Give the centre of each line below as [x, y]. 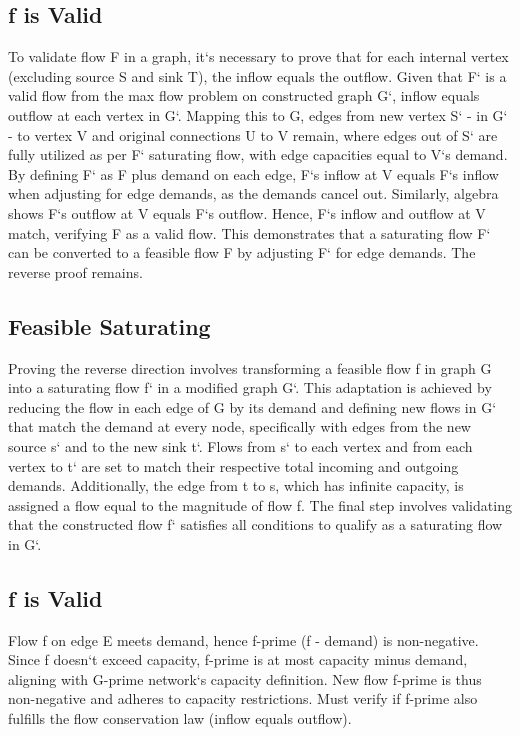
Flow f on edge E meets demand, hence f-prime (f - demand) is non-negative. [243, 639]
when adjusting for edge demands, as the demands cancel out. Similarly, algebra [253, 193]
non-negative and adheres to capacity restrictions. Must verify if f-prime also [243, 698]
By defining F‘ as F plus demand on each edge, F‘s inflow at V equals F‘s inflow [253, 173]
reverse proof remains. [75, 271]
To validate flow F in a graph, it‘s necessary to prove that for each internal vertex [258, 56]
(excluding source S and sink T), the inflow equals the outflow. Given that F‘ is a [257, 75]
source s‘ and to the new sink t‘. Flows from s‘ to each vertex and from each [240, 445]
